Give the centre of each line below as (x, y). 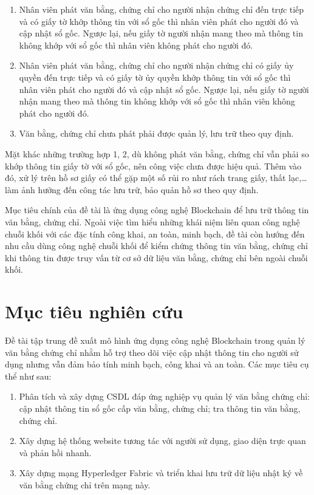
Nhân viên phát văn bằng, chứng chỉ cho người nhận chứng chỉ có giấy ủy (156, 65)
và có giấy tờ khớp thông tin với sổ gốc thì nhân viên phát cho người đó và (159, 21)
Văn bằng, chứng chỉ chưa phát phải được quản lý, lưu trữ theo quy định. (156, 133)
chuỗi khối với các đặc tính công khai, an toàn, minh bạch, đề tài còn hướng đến (155, 234)
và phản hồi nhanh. (55, 452)
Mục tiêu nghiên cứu (94, 311)
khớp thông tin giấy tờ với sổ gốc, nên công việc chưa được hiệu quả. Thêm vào (153, 166)
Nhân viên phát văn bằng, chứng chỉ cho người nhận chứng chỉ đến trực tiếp (162, 9)
